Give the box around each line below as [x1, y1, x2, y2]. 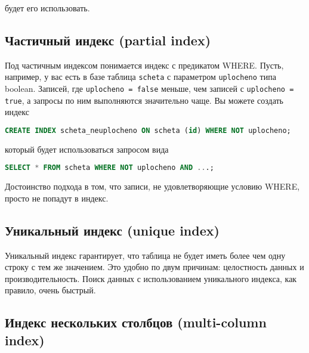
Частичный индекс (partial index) [5, 30, 211, 49]
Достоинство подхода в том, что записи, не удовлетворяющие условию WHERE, [5, 180, 300, 193]
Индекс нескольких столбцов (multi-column [5, 313, 267, 332]
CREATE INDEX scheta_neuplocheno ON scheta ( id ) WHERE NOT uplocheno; [5, 126, 291, 135]
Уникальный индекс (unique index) [5, 221, 220, 239]
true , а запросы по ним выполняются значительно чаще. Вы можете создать [5, 94, 283, 106]
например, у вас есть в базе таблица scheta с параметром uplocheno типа [5, 70, 276, 83]
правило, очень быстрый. [5, 284, 96, 296]
